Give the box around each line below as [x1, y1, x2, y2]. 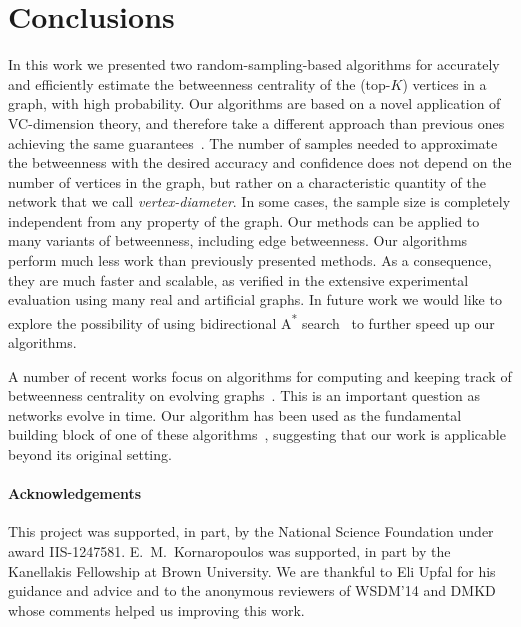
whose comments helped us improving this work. [8, 599, 305, 620]
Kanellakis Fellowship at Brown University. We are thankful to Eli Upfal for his [8, 560, 496, 581]
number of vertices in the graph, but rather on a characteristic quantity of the [8, 171, 487, 192]
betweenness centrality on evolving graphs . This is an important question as [8, 385, 480, 406]
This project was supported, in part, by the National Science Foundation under [8, 521, 494, 542]
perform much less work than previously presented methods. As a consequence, [8, 250, 492, 271]
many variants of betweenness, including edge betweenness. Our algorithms [8, 230, 468, 251]
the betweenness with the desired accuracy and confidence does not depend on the [8, 152, 512, 173]
